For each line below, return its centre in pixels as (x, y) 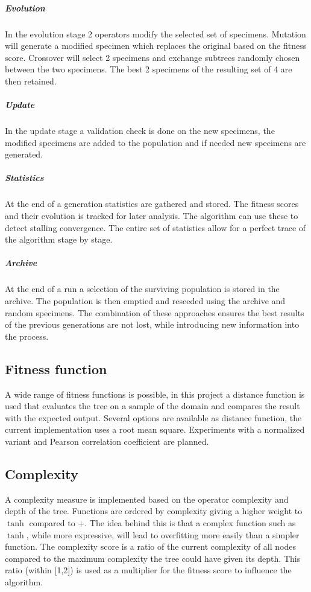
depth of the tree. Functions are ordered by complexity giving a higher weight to (154, 511)
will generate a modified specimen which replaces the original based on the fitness (156, 46)
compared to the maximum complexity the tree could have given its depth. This (153, 558)
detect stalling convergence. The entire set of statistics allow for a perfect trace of (155, 227)
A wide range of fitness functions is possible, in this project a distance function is (155, 394)
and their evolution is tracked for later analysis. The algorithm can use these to (152, 216)
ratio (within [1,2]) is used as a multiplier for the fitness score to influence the (148, 570)
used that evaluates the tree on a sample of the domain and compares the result (152, 406)
